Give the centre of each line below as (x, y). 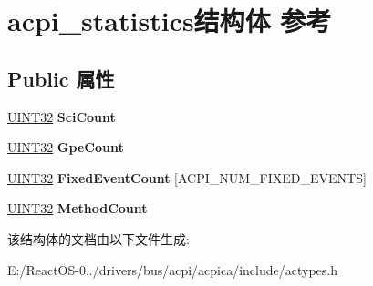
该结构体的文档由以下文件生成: (98, 238)
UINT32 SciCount (62, 116)
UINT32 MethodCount (78, 208)
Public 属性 (61, 78)
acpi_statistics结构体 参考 (170, 20)
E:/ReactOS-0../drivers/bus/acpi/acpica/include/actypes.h (173, 269)
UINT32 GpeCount (66, 147)
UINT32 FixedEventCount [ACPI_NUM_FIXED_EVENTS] (187, 177)
